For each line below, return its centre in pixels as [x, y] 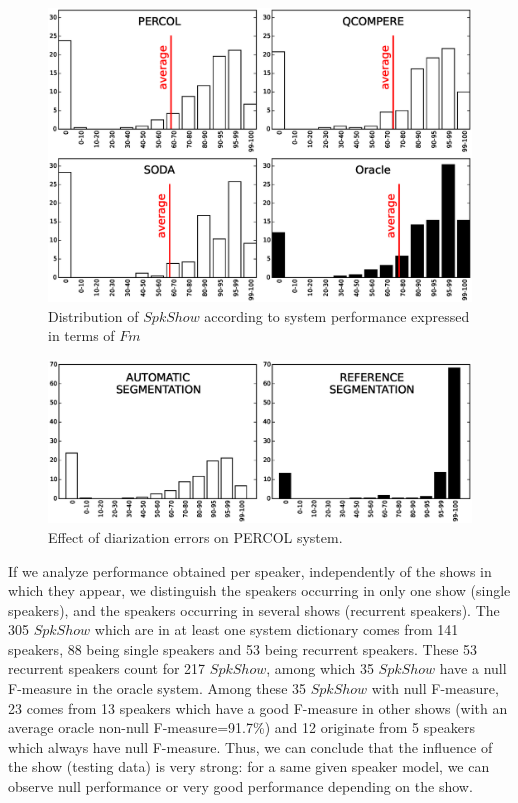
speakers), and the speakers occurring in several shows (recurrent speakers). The [254, 609]
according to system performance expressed [337, 315]
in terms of [81, 335]
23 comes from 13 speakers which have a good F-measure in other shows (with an [258, 707]
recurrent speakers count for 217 [107, 668]
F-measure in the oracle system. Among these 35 [157, 688]
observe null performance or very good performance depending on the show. [240, 786]
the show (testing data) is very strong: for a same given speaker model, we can [249, 766]
